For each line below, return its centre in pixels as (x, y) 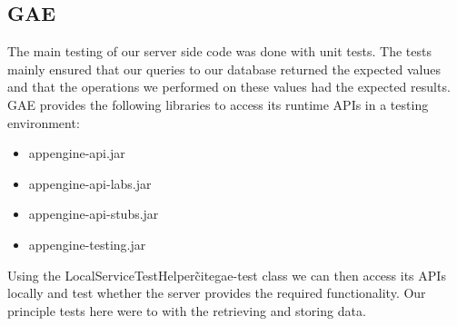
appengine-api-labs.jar (90, 183)
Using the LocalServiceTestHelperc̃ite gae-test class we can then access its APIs (227, 275)
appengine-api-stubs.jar (94, 214)
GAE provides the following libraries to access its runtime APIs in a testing (218, 104)
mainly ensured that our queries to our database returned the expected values (224, 69)
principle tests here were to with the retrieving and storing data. (187, 310)
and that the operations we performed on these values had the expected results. (229, 87)
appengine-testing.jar (87, 244)
